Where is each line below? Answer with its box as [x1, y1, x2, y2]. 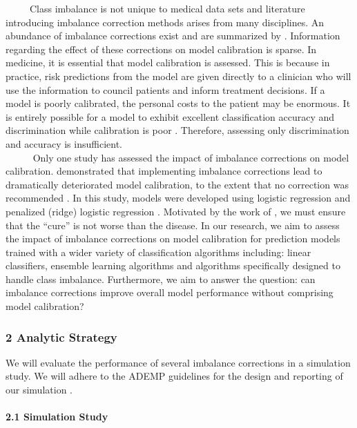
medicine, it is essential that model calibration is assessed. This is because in [6, 55, 330, 70]
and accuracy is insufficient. [6, 136, 122, 150]
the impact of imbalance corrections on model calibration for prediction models [6, 231, 340, 246]
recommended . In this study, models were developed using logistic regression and [6, 191, 351, 205]
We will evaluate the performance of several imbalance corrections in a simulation [6, 355, 351, 369]
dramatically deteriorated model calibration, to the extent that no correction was [6, 177, 349, 191]
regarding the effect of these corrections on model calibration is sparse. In [6, 41, 317, 56]
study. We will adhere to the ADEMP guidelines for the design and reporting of [6, 369, 343, 383]
